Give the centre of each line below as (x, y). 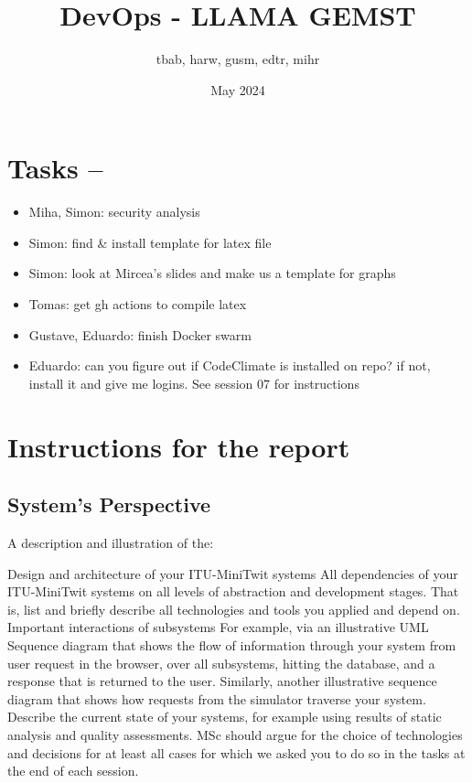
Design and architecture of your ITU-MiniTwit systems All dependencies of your (233, 573)
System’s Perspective (109, 504)
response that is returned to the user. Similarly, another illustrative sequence (222, 681)
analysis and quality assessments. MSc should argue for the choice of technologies (235, 734)
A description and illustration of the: (111, 542)
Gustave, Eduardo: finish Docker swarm (140, 334)
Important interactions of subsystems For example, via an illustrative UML (218, 627)
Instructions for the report (179, 446)
